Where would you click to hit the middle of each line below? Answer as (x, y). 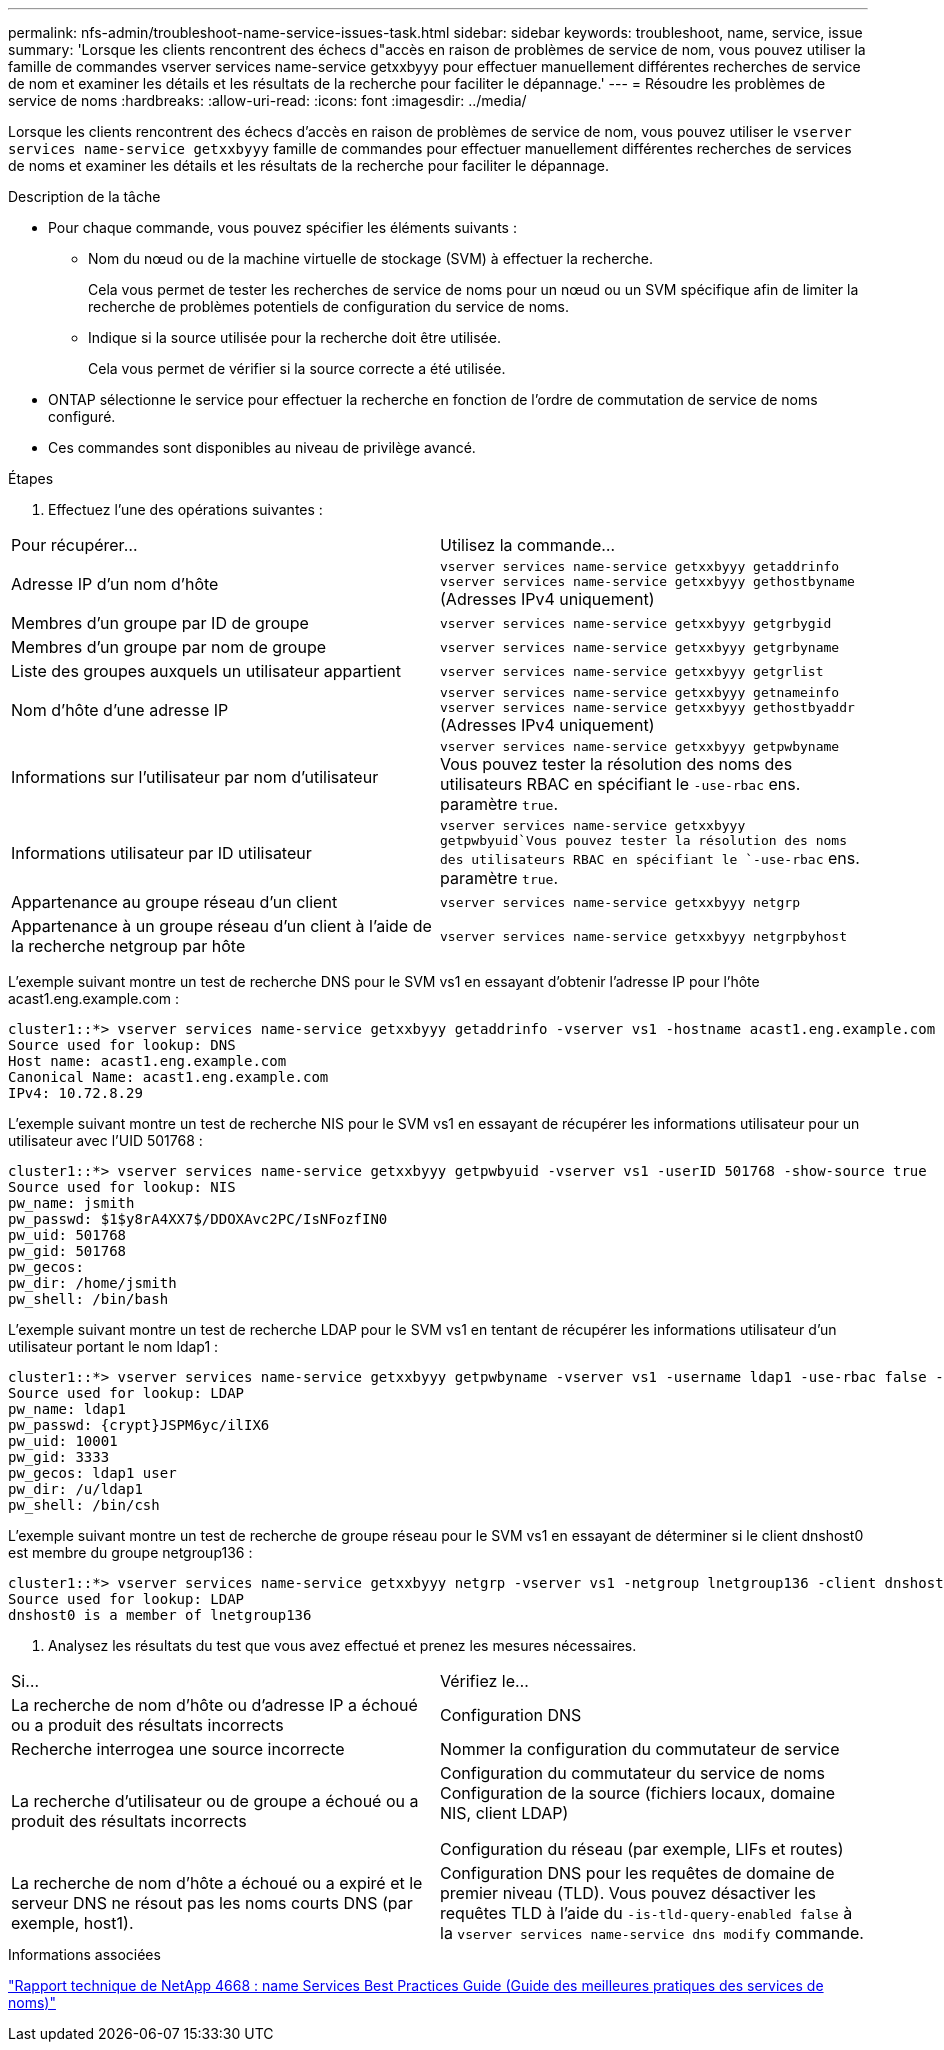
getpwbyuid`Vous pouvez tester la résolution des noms (643, 840)
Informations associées (84, 1954)
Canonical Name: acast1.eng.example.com (168, 1077)
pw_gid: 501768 (67, 1251)
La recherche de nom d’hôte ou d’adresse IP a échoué (214, 1705)
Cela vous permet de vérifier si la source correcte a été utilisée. (297, 368)
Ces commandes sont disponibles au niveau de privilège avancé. (262, 447)
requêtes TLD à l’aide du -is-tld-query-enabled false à (646, 1913)
